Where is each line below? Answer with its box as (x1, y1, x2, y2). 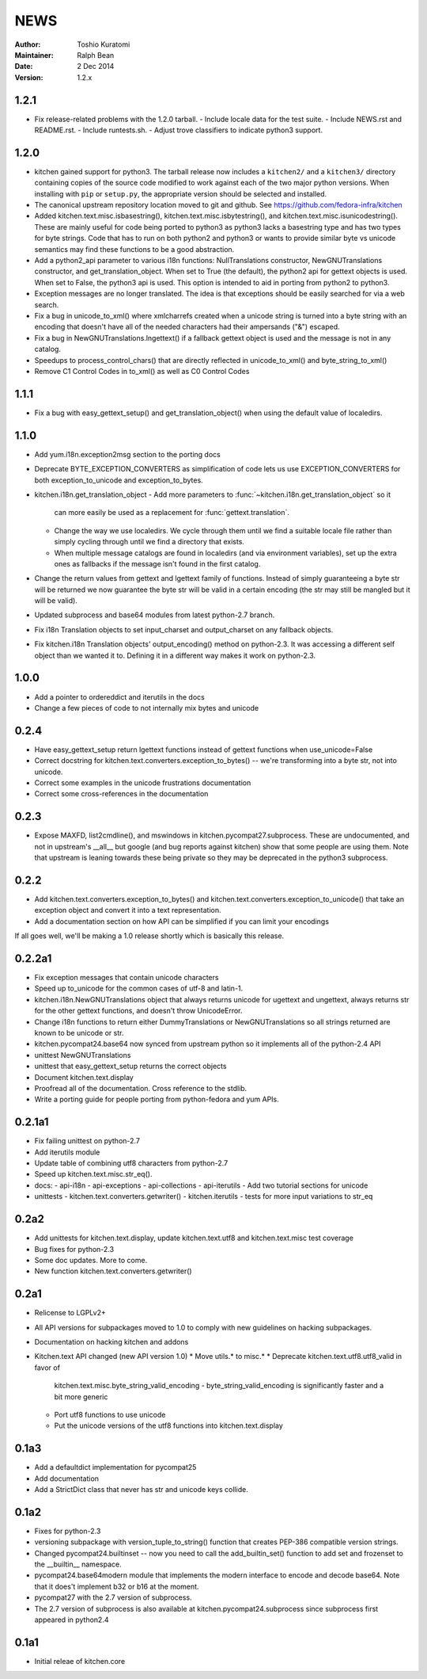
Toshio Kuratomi (77, 40, 130, 49)
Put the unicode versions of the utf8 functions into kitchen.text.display (54, 1421, 284, 1430)
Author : (14, 40, 41, 49)
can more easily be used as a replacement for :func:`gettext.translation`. (54, 508, 290, 517)
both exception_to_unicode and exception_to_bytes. (34, 475, 203, 485)
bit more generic (54, 1391, 108, 1402)
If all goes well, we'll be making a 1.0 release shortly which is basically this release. (14, 931, 285, 941)
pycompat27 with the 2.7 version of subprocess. (34, 1593, 193, 1602)
